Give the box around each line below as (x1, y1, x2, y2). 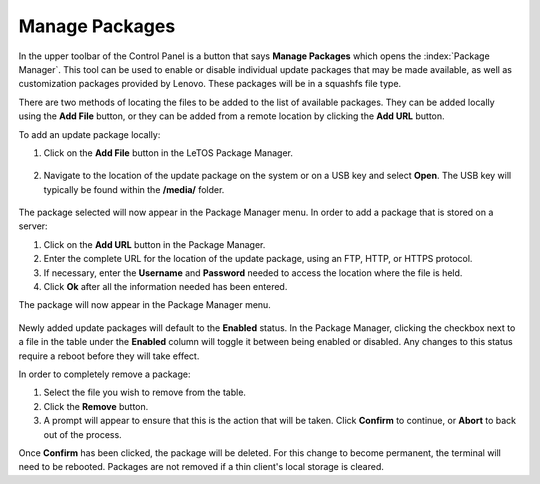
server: (18, 220, 49, 232)
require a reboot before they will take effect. (18, 350, 200, 362)
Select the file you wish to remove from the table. (43, 386, 247, 399)
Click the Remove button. (43, 400, 149, 412)
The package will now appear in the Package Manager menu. (18, 299, 272, 311)
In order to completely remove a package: (18, 368, 191, 380)
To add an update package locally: (18, 128, 161, 140)
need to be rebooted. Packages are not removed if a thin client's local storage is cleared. (18, 461, 385, 473)
